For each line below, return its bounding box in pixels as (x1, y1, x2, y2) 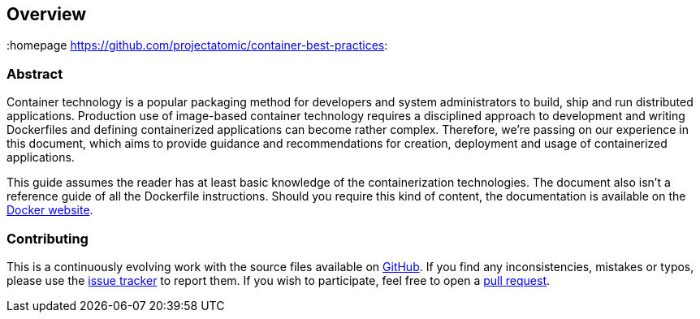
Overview (6, 4, 87, 24)
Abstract (6, 65, 63, 82)
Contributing (6, 230, 89, 247)
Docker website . (6, 203, 93, 218)
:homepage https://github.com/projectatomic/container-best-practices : (6, 38, 388, 53)
